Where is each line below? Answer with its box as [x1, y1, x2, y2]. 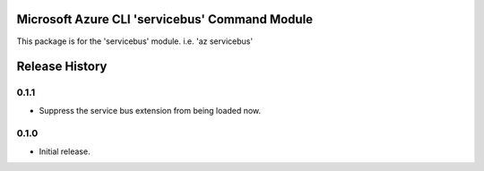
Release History [16, 59, 108, 74]
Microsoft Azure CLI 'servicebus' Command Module [16, 12, 314, 27]
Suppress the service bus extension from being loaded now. [39, 105, 262, 115]
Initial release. [39, 146, 91, 157]
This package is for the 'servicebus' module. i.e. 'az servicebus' [16, 36, 254, 47]
